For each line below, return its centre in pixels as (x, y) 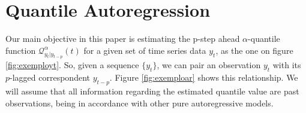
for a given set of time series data (145, 50)
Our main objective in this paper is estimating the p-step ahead (123, 39)
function (21, 50)
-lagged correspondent (50, 77)
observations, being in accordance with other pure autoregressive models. (139, 103)
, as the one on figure (254, 50)
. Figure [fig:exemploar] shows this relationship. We (204, 77)
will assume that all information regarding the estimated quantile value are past (152, 91)
